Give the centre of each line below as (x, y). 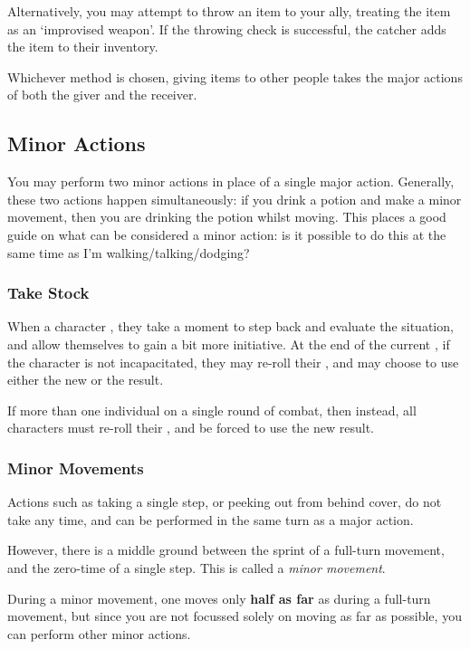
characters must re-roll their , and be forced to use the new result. (191, 428)
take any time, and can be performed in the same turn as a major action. (211, 519)
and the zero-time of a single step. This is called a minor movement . (197, 567)
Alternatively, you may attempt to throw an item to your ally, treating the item (229, 11)
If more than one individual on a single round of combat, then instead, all (212, 410)
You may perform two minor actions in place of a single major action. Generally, (231, 181)
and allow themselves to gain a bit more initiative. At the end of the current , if (229, 344)
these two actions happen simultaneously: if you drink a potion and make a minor (235, 199)
